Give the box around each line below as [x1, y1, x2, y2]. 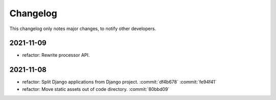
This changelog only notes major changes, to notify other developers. [9, 26, 156, 32]
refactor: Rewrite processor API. [22, 52, 90, 58]
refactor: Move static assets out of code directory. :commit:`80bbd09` [22, 86, 170, 92]
